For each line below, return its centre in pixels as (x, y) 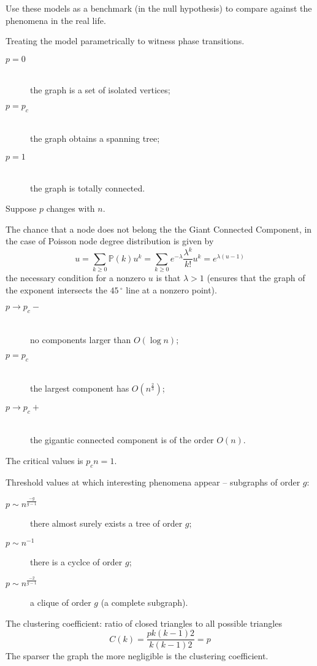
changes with (71, 208)
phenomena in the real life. (56, 20)
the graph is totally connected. (88, 188)
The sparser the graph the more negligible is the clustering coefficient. (137, 656)
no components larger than (81, 339)
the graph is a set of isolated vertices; (100, 90)
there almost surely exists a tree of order (106, 523)
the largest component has (80, 388)
